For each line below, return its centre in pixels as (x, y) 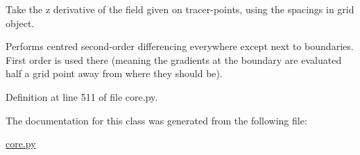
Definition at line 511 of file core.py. (82, 96)
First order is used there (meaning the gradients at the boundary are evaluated (174, 59)
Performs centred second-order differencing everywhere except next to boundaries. (180, 46)
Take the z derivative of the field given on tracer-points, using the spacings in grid (180, 9)
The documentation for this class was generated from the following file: (156, 120)
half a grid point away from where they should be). (114, 73)
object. (20, 23)
